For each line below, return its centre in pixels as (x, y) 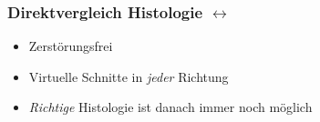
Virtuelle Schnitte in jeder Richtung (129, 76)
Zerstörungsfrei (71, 46)
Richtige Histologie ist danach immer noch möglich (170, 107)
